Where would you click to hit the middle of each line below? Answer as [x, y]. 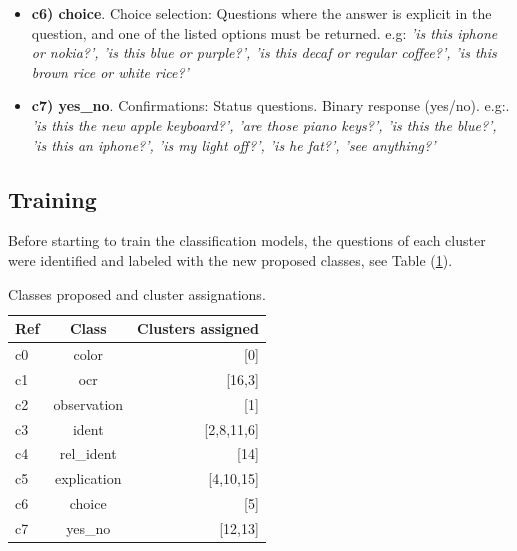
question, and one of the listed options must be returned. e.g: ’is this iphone [264, 32]
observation [88, 403]
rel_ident [88, 453]
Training [52, 198]
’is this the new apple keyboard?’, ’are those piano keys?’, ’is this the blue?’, [264, 124]
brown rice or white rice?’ [110, 71]
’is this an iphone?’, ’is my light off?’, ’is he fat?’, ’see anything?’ [233, 144]
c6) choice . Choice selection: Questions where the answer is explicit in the [261, 13]
